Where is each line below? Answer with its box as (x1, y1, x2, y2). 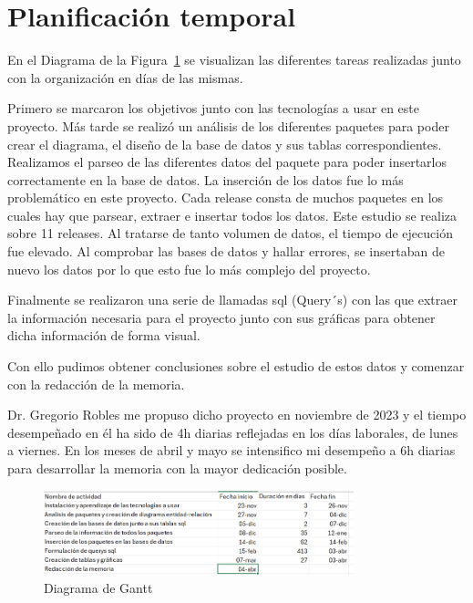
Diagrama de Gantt (44, 578, 153, 598)
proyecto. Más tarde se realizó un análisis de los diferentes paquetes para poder (7, 116, 449, 135)
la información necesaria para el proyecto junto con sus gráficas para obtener (7, 307, 436, 327)
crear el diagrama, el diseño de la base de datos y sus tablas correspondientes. (7, 134, 442, 153)
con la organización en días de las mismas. (7, 68, 243, 87)
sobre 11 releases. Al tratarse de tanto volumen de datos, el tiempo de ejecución (7, 224, 453, 243)
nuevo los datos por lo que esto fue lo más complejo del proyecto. (7, 259, 371, 278)
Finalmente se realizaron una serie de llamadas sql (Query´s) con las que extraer (7, 290, 458, 309)
